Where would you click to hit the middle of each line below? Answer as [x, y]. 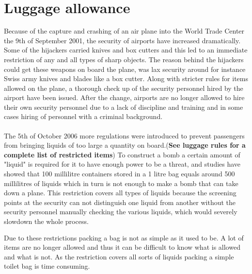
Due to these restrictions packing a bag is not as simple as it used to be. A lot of [124, 237]
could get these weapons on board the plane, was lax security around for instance [125, 69]
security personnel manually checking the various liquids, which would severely [121, 212]
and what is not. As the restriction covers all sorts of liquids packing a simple [119, 256]
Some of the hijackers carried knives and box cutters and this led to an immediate [126, 50]
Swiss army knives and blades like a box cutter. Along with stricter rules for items [126, 78]
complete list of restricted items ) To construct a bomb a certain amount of [122, 154]
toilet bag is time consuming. [47, 266]
